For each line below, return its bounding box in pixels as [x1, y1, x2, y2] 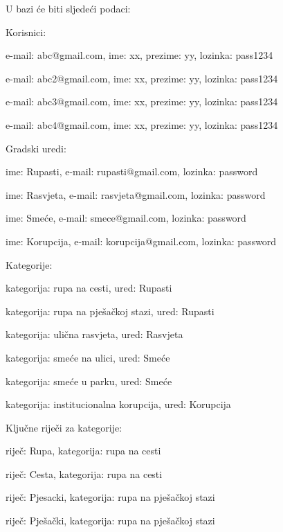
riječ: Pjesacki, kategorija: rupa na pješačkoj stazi [6, 490, 215, 504]
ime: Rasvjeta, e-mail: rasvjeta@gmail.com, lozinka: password [6, 187, 266, 202]
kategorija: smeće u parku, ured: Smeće [6, 373, 172, 388]
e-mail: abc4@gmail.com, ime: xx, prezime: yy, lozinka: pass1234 [6, 117, 278, 132]
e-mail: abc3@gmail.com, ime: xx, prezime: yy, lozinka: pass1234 [6, 94, 278, 109]
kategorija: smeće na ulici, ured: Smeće [6, 350, 170, 364]
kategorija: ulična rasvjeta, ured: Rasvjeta [6, 327, 183, 342]
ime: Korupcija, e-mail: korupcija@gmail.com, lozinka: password [6, 233, 277, 248]
